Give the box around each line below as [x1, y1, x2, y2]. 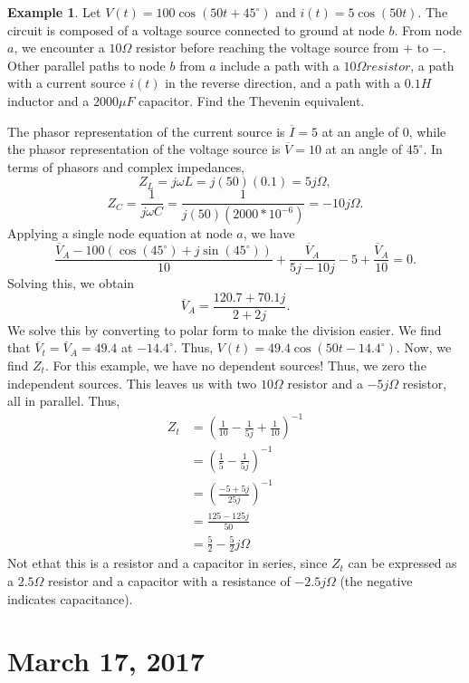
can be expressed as [348, 553, 457, 572]
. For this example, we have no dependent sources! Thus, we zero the [44, 355, 426, 374]
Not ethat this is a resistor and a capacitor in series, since [7, 553, 328, 572]
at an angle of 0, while [321, 121, 446, 140]
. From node [394, 20, 463, 39]
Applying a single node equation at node [7, 224, 233, 243]
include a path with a [220, 55, 340, 74]
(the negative [340, 571, 413, 590]
